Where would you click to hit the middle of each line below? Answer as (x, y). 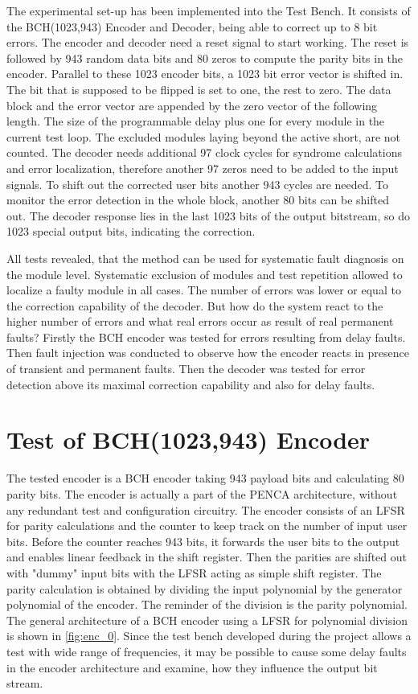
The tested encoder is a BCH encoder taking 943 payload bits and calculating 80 (205, 478)
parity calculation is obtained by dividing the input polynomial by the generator (205, 588)
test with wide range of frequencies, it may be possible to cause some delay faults (207, 651)
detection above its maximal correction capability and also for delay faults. (191, 384)
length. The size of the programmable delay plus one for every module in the (196, 121)
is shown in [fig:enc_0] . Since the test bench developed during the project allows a (209, 636)
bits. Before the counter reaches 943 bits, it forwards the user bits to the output (203, 541)
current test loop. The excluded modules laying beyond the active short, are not (203, 136)
